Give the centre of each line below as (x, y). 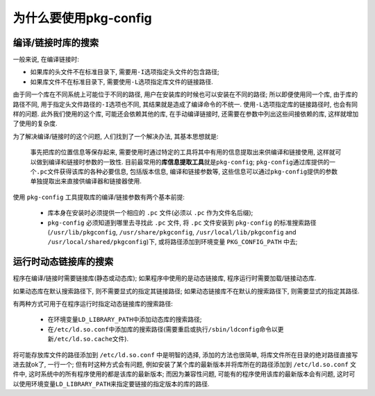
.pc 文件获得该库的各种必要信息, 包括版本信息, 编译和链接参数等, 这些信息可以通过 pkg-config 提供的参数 (187, 171)
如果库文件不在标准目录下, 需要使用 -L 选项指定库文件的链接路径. (122, 81)
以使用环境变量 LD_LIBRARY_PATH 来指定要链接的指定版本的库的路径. (111, 384)
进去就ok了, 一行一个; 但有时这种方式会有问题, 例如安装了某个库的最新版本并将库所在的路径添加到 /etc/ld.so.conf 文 (185, 364)
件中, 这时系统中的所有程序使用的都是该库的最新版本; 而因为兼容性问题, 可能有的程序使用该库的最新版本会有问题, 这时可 (184, 374)
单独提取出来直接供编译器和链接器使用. (86, 181)
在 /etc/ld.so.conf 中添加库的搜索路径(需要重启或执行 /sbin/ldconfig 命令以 (162, 329)
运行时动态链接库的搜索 (63, 262)
